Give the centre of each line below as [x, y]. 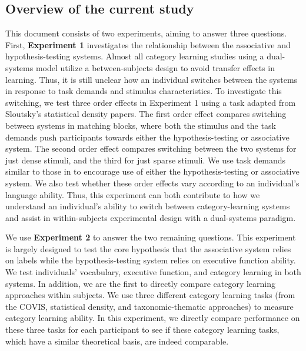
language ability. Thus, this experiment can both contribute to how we [133, 194]
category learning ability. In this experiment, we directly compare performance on [153, 318]
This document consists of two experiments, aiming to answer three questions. [146, 33]
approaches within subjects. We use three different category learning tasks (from [150, 295]
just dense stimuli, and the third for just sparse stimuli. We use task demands [146, 160]
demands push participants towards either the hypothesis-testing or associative [147, 137]
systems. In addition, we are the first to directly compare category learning [141, 283]
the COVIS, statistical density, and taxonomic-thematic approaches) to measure [149, 306]
